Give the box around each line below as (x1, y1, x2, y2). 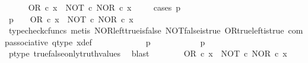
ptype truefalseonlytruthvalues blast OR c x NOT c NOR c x (8, 47, 287, 59)
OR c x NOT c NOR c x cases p (28, 1, 181, 13)
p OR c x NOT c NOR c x (8, 12, 134, 25)
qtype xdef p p (52, 35, 205, 48)
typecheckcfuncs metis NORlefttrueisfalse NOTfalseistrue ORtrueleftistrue (8, 24, 284, 37)
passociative (5, 35, 48, 48)
